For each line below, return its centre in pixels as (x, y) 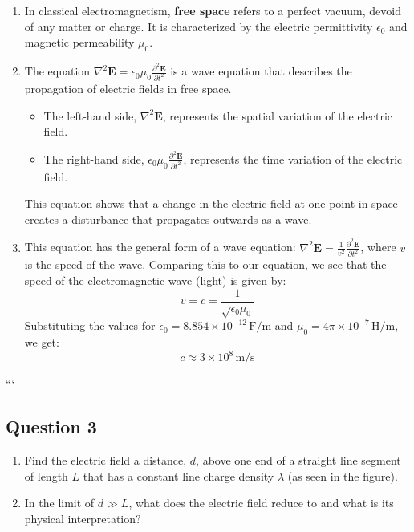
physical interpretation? (83, 518)
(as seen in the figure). (343, 475)
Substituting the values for (90, 325)
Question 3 (51, 426)
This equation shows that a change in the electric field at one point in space (211, 203)
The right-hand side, (94, 158)
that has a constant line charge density (179, 475)
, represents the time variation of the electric (293, 158)
